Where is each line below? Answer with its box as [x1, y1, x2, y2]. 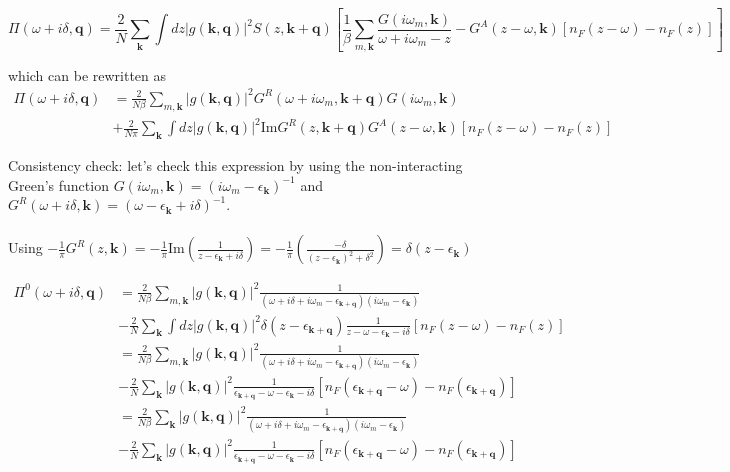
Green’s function [8, 174, 109, 195]
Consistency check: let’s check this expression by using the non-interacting [8, 154, 463, 175]
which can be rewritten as [8, 64, 167, 85]
